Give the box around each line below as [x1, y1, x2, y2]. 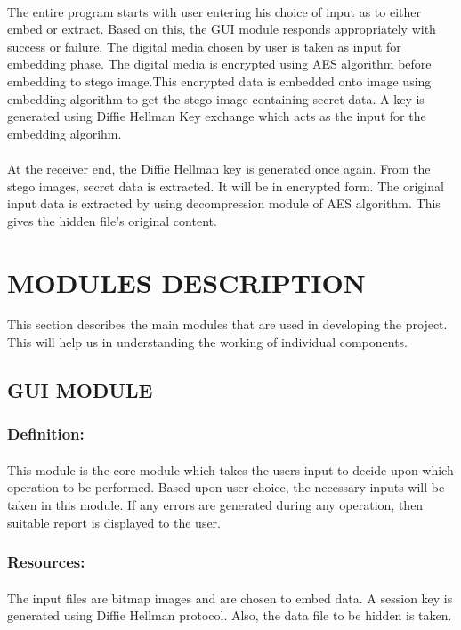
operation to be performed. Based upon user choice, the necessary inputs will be [7, 478, 445, 497]
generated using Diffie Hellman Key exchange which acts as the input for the [7, 107, 426, 125]
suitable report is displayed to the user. [7, 513, 221, 531]
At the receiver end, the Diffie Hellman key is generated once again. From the [7, 158, 431, 177]
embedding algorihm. [7, 124, 122, 142]
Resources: [7, 551, 85, 573]
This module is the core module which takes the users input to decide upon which [7, 460, 454, 479]
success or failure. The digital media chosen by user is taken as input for [7, 36, 401, 55]
